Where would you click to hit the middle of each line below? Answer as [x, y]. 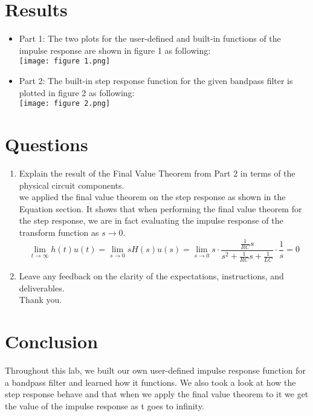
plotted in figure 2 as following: [77, 92]
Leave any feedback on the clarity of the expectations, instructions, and [151, 276]
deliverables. [42, 288]
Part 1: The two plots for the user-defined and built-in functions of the [150, 38]
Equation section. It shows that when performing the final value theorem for [160, 208]
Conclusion [52, 341]
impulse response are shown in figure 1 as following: [115, 50]
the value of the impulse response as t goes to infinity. [105, 405]
